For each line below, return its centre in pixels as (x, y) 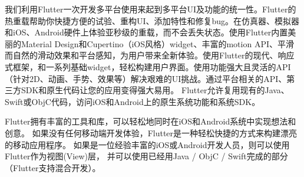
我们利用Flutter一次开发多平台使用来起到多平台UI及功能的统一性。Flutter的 (151, 9)
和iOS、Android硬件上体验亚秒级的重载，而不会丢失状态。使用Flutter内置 (146, 32)
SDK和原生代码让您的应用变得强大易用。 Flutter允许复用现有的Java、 (155, 90)
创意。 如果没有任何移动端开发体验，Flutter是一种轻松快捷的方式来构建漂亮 (151, 132)
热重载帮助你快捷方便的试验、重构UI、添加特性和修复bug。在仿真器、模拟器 (152, 20)
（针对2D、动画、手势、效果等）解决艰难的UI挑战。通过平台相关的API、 (146, 78)
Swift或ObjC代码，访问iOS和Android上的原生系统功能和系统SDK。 (133, 101)
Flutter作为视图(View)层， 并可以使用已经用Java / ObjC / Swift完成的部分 (146, 156)
